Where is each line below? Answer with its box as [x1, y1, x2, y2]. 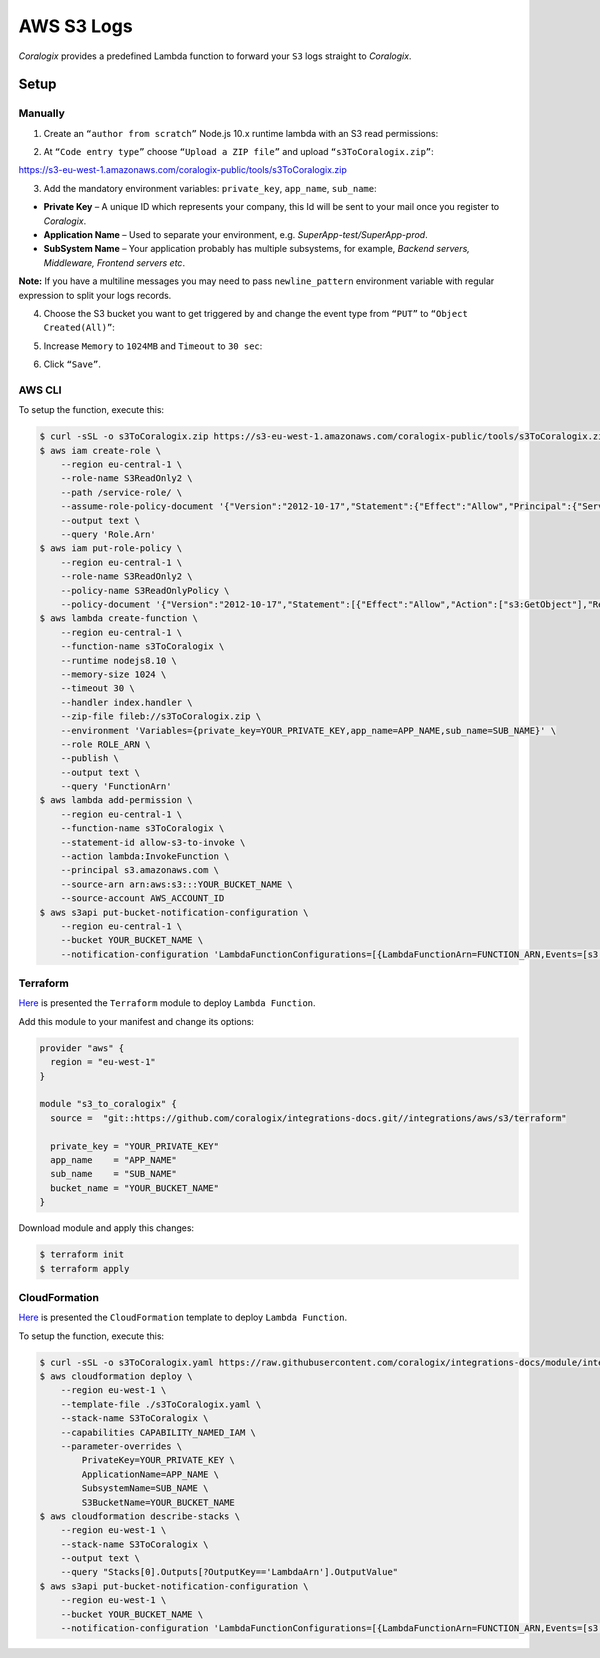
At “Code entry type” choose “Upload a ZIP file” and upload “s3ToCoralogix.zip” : [43, 146, 434, 158]
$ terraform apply [39, 1263, 130, 1274]
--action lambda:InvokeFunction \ [60, 851, 230, 862]
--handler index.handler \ [60, 696, 194, 708]
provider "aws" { [39, 1042, 125, 1054]
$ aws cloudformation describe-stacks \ [39, 1510, 240, 1522]
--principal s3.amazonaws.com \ [60, 865, 220, 876]
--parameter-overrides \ [60, 1440, 183, 1452]
